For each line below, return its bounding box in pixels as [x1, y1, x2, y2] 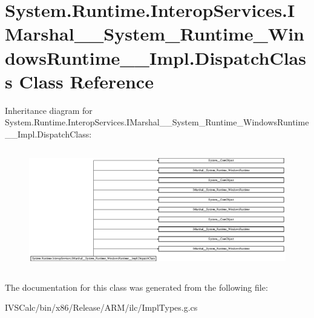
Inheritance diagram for [5, 104, 93, 116]
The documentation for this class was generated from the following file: [5, 280, 268, 293]
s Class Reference [5, 68, 154, 93]
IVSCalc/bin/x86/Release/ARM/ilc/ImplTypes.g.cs [5, 301, 198, 314]
